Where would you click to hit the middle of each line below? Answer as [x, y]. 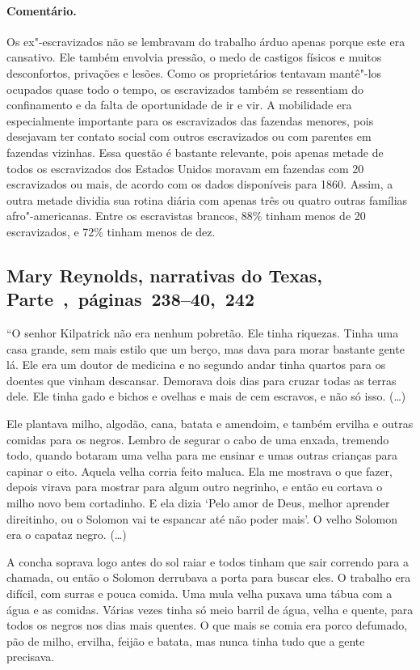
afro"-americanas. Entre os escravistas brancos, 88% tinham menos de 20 [186, 216]
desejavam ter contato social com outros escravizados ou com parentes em [189, 136]
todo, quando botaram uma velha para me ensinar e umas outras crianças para [202, 455]
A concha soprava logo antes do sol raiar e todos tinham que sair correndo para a [208, 561]
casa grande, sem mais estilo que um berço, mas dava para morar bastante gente [206, 348]
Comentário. [42, 10]
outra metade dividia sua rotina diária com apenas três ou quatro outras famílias [207, 199]
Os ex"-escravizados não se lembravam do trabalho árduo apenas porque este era [206, 41]
